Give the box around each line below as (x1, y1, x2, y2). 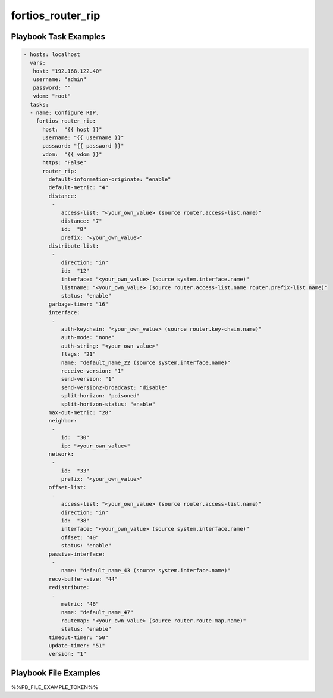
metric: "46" (61, 600, 99, 607)
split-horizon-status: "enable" (61, 400, 156, 408)
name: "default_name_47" (61, 609, 134, 616)
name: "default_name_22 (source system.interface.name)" (61, 359, 231, 366)
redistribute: (48, 584, 90, 591)
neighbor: (48, 417, 77, 424)
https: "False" (42, 159, 87, 166)
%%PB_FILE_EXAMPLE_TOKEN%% (11, 683, 98, 690)
